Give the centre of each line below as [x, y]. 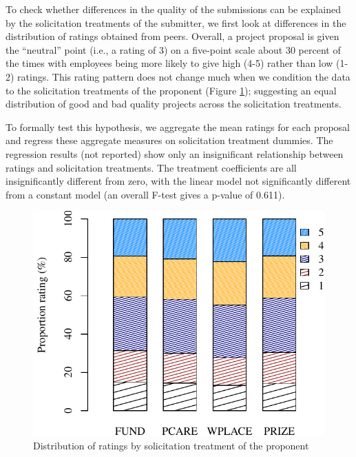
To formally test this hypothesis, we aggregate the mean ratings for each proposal [178, 126]
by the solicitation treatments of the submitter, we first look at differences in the [176, 22]
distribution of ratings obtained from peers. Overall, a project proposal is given [172, 36]
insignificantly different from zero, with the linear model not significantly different [178, 181]
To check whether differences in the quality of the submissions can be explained [173, 9]
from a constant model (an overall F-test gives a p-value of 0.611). [145, 194]
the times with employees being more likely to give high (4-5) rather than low [169, 63]
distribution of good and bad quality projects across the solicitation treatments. [174, 104]
